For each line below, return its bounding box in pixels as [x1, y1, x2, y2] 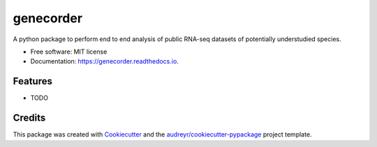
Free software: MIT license [30, 47, 108, 56]
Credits [13, 112, 46, 124]
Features [13, 75, 52, 87]
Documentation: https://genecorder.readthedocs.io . [30, 57, 179, 65]
